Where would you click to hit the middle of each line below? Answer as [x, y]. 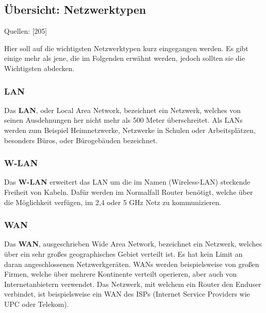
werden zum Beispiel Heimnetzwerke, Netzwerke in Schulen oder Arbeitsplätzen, [130, 130]
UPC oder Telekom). [37, 304]
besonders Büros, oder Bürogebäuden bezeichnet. [81, 140]
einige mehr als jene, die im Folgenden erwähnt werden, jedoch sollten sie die [125, 58]
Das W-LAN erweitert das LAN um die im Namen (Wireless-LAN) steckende [127, 182]
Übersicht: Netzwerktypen [75, 9]
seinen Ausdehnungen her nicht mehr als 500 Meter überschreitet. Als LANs [124, 120]
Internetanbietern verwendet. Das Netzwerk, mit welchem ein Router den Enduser [133, 284]
